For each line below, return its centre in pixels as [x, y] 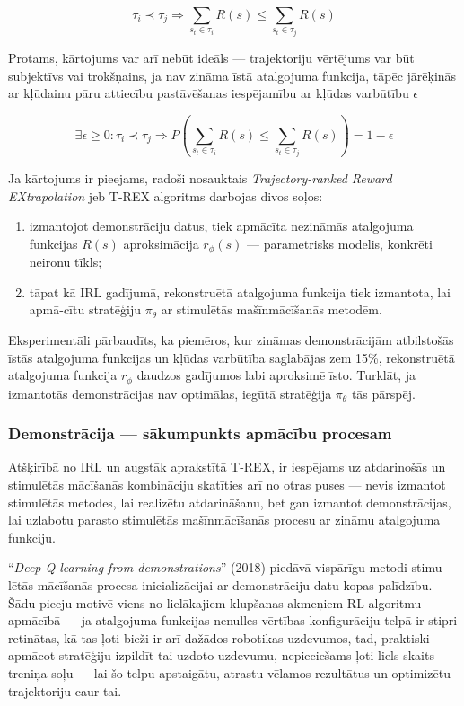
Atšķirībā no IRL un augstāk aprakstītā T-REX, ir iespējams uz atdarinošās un [227, 467]
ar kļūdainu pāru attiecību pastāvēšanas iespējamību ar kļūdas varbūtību [209, 93]
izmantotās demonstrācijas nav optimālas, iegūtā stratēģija [170, 393]
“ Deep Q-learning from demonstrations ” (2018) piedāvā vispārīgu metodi [208, 567]
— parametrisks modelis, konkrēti [340, 243]
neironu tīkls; [66, 262]
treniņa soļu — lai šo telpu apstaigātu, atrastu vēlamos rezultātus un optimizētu [229, 672]
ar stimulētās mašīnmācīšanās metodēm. [271, 309]
